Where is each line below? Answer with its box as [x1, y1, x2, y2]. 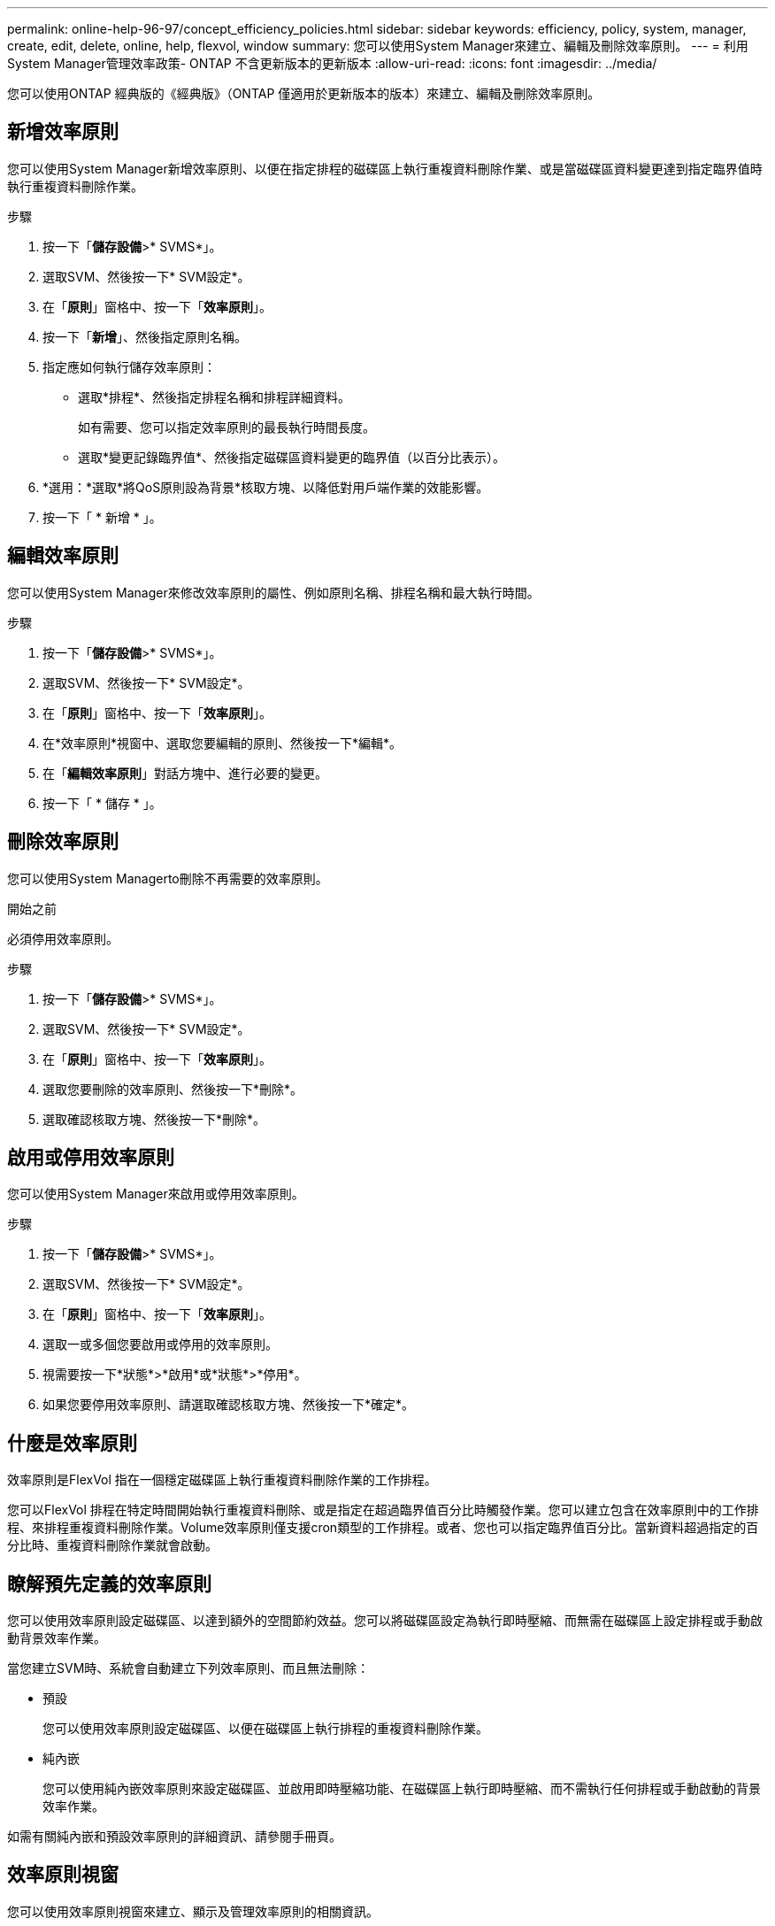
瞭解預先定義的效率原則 [7, 1572, 211, 1595]
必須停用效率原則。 [7, 930, 119, 946]
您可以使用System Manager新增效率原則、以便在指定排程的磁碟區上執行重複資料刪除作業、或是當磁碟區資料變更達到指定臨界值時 [7, 160, 763, 176]
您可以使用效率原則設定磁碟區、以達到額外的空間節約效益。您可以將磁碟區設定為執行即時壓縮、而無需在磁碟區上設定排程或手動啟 [7, 1613, 763, 1629]
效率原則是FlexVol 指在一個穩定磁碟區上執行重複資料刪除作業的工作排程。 [7, 1472, 437, 1488]
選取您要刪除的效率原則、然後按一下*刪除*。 [42, 1081, 303, 1097]
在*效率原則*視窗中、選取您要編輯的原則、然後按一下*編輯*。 [42, 735, 403, 751]
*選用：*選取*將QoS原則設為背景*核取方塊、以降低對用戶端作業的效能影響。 [42, 479, 489, 495]
